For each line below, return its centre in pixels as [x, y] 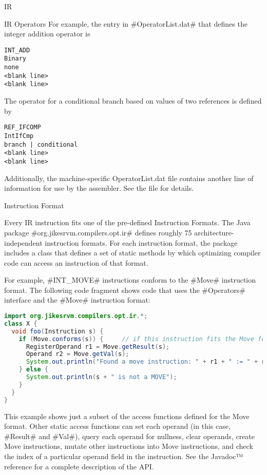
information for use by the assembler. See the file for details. [99, 188]
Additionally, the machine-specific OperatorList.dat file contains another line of [129, 178]
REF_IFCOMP [23, 127]
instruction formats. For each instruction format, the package [141, 242]
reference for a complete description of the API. [79, 466]
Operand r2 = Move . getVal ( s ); [78, 354]
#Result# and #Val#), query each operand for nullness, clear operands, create [130, 436]
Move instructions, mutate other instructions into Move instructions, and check [129, 446]
